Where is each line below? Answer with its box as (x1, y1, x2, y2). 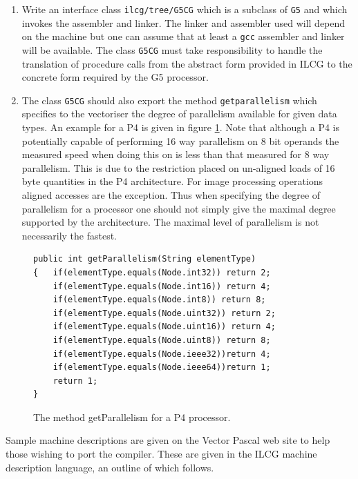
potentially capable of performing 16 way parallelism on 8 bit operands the (21, 133, 339, 148)
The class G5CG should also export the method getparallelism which (21, 92, 317, 107)
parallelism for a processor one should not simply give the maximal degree (21, 201, 336, 215)
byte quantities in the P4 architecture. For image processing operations (21, 174, 323, 188)
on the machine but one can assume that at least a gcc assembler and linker (21, 29, 345, 43)
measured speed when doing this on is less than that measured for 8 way (21, 147, 330, 162)
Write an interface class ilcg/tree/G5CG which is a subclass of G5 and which (21, 2, 348, 16)
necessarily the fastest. (21, 228, 117, 242)
